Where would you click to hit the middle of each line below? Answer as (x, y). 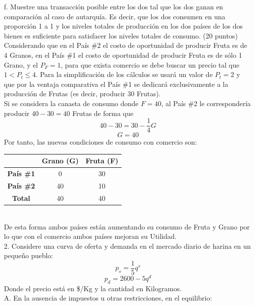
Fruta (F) (102, 161)
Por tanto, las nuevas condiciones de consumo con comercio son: (100, 142)
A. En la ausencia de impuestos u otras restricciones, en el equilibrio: (108, 298)
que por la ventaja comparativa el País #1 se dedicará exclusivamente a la (116, 84)
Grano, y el (21, 64)
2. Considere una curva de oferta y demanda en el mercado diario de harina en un (127, 246)
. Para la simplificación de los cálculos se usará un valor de (124, 74)
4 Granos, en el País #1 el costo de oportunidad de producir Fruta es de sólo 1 (123, 55)
